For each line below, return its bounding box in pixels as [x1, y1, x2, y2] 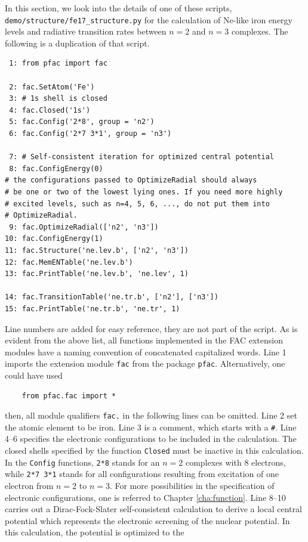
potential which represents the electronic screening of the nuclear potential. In [5, 514, 290, 526]
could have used [5, 368, 63, 381]
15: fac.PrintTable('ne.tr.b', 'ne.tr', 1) [5, 304, 180, 313]
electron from [5, 479, 54, 491]
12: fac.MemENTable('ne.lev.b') [5, 258, 133, 267]
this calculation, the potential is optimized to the [5, 526, 184, 538]
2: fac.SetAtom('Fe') [9, 82, 95, 91]
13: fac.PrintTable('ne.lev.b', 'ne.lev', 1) [5, 270, 189, 278]
